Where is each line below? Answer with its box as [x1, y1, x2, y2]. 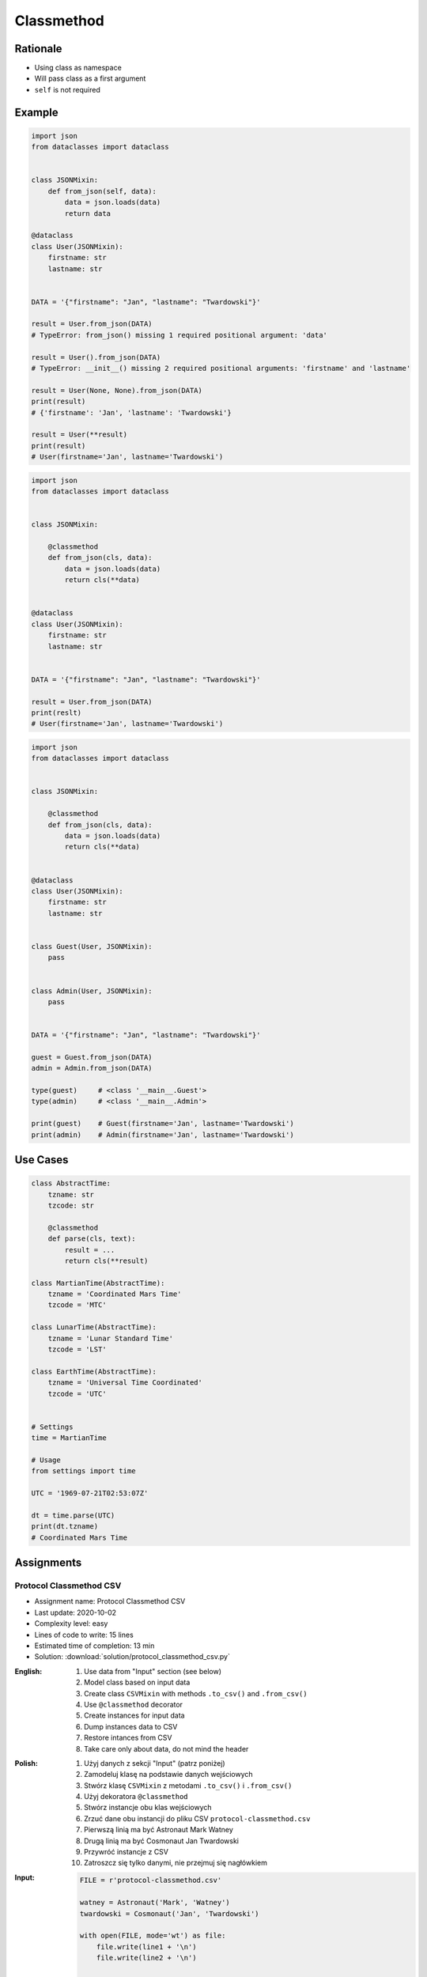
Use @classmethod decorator [84, 1699, 183, 1709]
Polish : [14, 1758, 39, 1767]
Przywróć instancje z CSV [84, 1847, 169, 1857]
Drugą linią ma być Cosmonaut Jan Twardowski [84, 1835, 239, 1846]
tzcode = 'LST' [47, 1345, 107, 1354]
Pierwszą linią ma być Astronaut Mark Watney [84, 1825, 233, 1835]
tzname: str [47, 1190, 95, 1199]
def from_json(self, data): [47, 187, 157, 195]
